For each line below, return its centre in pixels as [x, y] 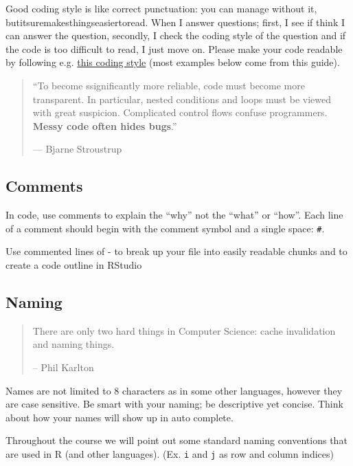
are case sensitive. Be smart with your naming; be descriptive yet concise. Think [174, 404]
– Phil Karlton [63, 367]
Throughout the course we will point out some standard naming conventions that [176, 440]
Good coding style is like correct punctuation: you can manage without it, [161, 8]
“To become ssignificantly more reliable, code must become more [169, 85]
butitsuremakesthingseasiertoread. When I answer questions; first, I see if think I [175, 22]
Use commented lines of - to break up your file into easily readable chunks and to [176, 251]
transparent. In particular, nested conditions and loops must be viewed [182, 99]
